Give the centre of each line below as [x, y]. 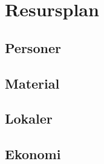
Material [32, 83]
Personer [33, 47]
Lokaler [29, 118]
